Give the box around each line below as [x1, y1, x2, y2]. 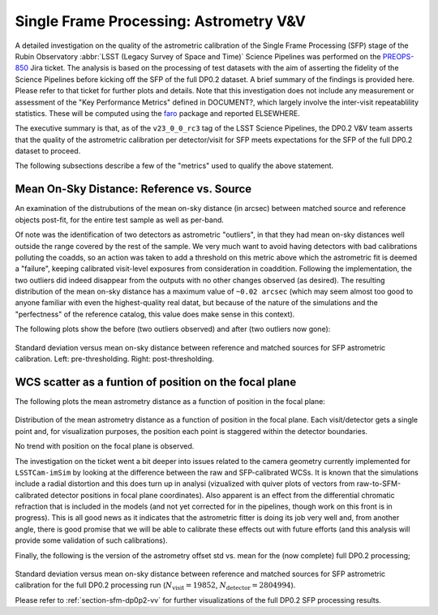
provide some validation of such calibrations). [15, 535, 168, 545]
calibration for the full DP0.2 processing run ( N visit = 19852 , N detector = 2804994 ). [15, 580, 296, 592]
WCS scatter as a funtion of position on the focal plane [15, 375, 297, 389]
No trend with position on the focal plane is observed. [15, 441, 195, 451]
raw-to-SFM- [356, 479, 401, 488]
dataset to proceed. [15, 146, 81, 156]
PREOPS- [382, 51, 414, 61]
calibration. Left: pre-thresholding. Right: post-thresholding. [15, 354, 215, 364]
